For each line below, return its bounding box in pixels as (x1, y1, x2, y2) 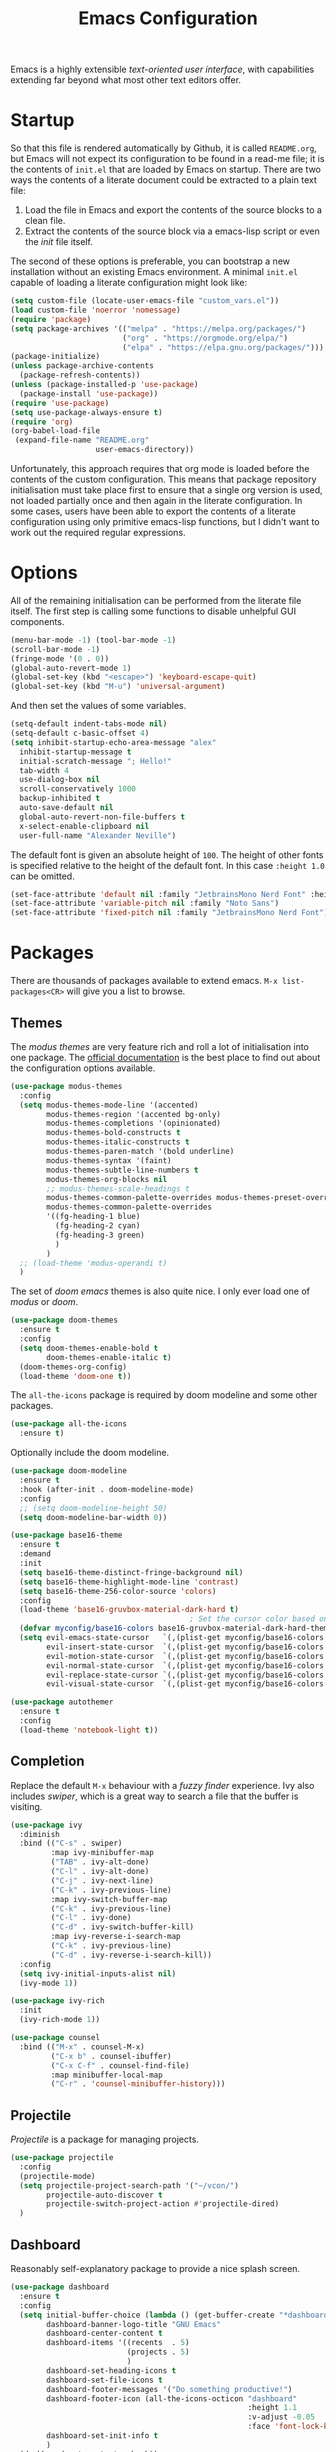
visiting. (10, 1800, 43, 1812)
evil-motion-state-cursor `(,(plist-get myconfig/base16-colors (46, 1651, 325, 1661)
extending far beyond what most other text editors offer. (10, 74, 242, 86)
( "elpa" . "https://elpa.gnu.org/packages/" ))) (121, 342, 325, 352)
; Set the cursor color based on (189, 1614, 329, 1624)
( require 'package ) (10, 314, 92, 324)
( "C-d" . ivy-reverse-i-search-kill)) (50, 1950, 213, 1960)
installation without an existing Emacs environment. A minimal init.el (10, 266, 298, 278)
